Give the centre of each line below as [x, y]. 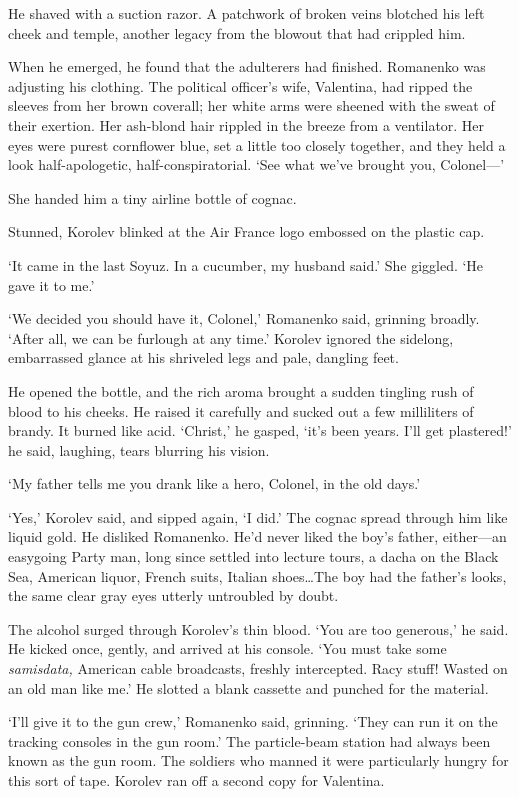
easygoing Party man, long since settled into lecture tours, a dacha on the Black [253, 556]
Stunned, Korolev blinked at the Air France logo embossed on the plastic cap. [246, 231]
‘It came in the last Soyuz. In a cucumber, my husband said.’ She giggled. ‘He [246, 264]
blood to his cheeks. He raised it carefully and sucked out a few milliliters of [241, 410]
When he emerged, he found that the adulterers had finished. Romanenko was [247, 66]
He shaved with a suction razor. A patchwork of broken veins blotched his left [246, 13]
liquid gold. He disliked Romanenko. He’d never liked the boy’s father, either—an [257, 536]
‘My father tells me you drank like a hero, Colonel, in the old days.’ [214, 483]
